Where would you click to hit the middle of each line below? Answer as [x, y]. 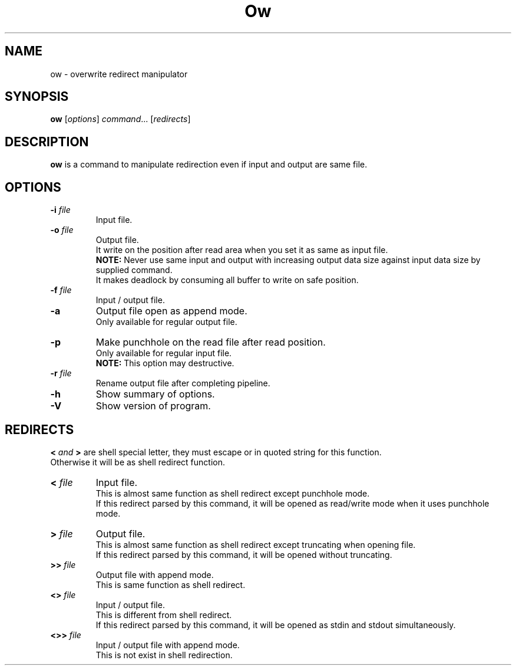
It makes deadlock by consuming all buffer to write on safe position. [227, 280]
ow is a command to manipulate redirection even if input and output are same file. [209, 165]
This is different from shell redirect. [164, 615]
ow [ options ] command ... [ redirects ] [120, 119]
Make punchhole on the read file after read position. [211, 342]
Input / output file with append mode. [168, 645]
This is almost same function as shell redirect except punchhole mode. [233, 493]
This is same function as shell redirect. [171, 584]
